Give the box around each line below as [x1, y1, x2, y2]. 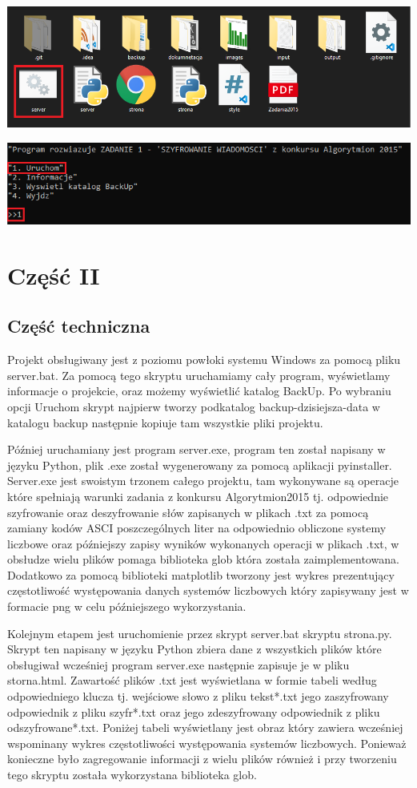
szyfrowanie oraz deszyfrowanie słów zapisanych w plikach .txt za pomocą [7, 503, 369, 520]
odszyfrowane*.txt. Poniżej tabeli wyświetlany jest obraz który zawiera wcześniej [7, 719, 403, 736]
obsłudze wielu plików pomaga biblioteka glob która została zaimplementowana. [7, 551, 399, 568]
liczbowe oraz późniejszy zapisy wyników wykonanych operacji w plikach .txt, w [7, 535, 399, 552]
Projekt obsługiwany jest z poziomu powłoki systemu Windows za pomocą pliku [7, 351, 401, 368]
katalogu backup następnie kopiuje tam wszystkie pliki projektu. [7, 414, 323, 430]
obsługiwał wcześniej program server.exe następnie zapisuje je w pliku [7, 656, 350, 673]
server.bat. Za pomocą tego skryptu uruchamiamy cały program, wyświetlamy [7, 366, 391, 383]
